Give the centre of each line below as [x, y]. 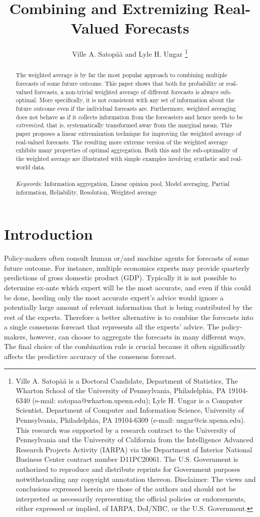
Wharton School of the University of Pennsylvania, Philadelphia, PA [121, 390]
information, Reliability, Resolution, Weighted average [86, 192]
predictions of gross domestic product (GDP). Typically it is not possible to [120, 278]
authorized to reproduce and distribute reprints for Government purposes [128, 469]
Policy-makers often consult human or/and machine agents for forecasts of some [126, 258]
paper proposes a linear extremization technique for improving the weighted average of [128, 133]
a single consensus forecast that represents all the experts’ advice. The [112, 327]
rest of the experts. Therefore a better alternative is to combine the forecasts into [129, 317]
